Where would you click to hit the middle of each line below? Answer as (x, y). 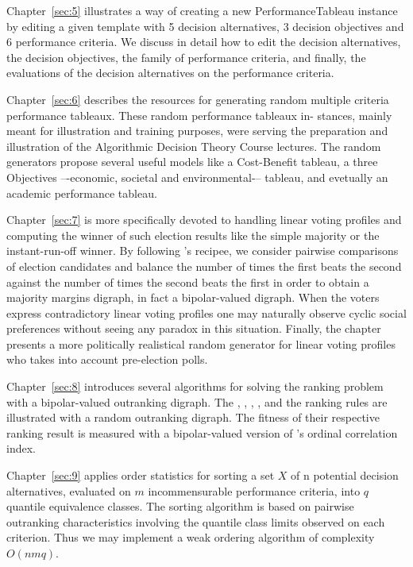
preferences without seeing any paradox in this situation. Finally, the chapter (194, 328)
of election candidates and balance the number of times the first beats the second (204, 266)
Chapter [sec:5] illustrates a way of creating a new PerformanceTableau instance (202, 10)
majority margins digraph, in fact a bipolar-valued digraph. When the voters (193, 297)
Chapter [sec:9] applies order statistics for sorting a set (141, 475)
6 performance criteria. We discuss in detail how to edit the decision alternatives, (204, 42)
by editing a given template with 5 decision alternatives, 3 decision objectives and (205, 26)
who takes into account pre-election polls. (107, 359)
